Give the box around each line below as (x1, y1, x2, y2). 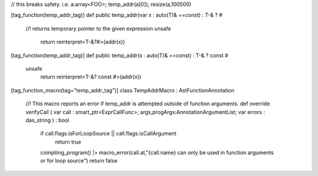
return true (55, 138, 82, 145)
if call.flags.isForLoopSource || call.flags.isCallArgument (40, 130, 177, 137)
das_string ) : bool (25, 117, 69, 124)
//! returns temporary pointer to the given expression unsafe (25, 25, 171, 32)
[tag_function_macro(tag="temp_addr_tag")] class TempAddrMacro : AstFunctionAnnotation (11, 87, 235, 94)
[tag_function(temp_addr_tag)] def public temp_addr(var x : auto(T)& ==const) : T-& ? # (11, 12, 223, 19)
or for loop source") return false (40, 157, 118, 164)
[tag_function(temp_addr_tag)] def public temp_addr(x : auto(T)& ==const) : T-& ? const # (11, 52, 228, 59)
